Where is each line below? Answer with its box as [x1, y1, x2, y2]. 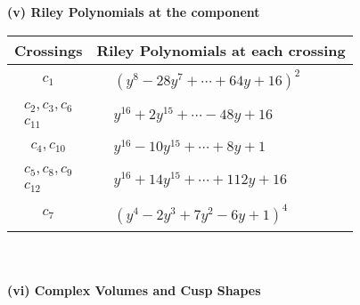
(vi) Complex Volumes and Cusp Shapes [7, 280, 261, 299]
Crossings [14, 39, 83, 60]
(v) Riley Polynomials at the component [7, 3, 260, 20]
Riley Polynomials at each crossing [96, 39, 346, 60]
